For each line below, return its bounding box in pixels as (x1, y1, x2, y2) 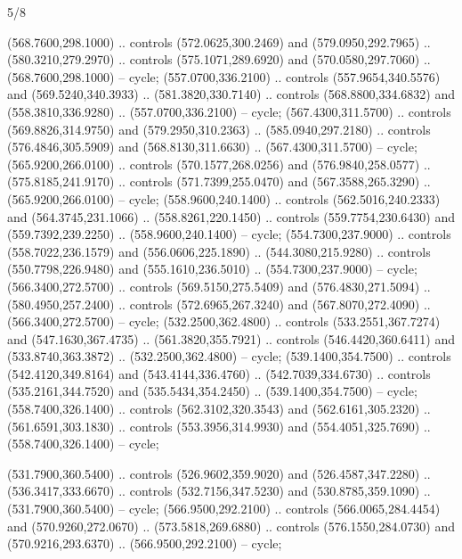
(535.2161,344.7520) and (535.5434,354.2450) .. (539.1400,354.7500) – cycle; (7, 382, 417, 400)
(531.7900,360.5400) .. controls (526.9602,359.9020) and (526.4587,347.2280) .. (7, 464, 431, 482)
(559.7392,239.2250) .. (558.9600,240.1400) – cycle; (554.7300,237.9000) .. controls (7, 225, 451, 243)
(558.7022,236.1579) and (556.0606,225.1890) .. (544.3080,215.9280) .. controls (7, 242, 431, 260)
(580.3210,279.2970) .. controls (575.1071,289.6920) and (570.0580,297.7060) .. (7, 50, 431, 69)
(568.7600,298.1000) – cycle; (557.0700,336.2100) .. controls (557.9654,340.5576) (7, 67, 441, 86)
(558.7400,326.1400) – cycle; (7, 434, 159, 453)
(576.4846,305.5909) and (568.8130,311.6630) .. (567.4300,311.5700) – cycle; (7, 137, 417, 156)
